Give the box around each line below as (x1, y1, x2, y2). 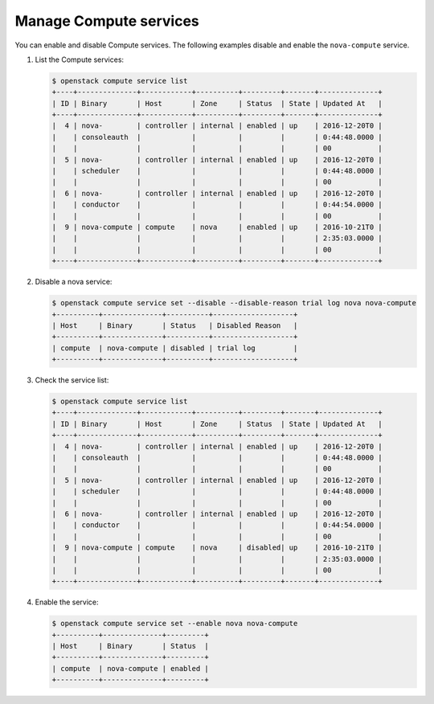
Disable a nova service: (35, 277, 113, 287)
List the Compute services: (35, 55, 125, 64)
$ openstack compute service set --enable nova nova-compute (51, 619, 298, 628)
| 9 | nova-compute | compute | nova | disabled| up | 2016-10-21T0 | (51, 543, 383, 552)
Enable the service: (35, 597, 100, 607)
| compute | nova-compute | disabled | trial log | (51, 343, 298, 353)
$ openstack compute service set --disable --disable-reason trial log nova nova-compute (51, 298, 417, 308)
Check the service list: (35, 375, 109, 385)
